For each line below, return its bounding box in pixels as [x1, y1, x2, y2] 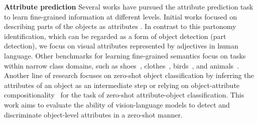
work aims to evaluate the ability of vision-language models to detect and [4, 99, 230, 109]
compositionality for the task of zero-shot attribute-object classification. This [4, 89, 244, 100]
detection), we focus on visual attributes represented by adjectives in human [4, 40, 238, 51]
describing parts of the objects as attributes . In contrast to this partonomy [4, 21, 236, 31]
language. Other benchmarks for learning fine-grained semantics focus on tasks [4, 50, 246, 60]
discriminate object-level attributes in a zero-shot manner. [4, 109, 183, 119]
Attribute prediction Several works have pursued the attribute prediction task [4, 1, 253, 11]
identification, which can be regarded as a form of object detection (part [4, 30, 226, 41]
